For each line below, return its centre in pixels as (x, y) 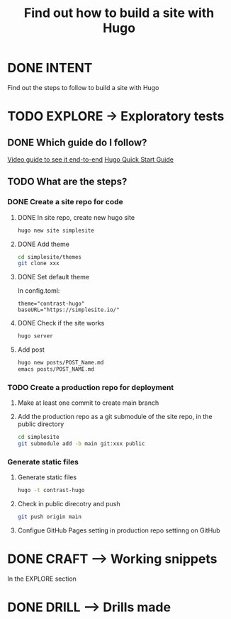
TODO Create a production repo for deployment (91, 387)
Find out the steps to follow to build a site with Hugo (83, 87)
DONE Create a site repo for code (66, 202)
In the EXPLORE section (42, 579)
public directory (41, 424)
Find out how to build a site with (119, 13)
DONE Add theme (43, 244)
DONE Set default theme (53, 277)
